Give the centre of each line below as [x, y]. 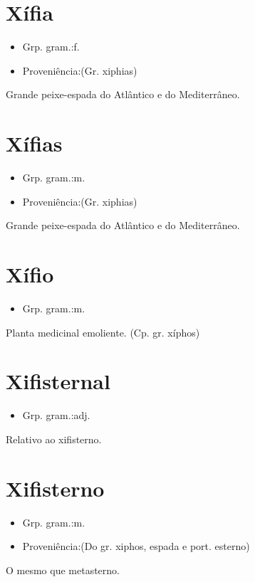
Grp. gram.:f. [51, 47]
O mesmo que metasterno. [63, 570]
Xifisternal [58, 381]
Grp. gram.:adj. [56, 415]
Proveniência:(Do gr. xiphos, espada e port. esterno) [136, 546]
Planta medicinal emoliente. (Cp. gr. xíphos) [103, 332]
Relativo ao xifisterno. [54, 439]
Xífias [34, 143]
